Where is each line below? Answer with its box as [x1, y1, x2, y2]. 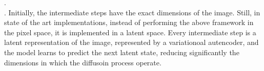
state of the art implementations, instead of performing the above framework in [4, 17, 254, 28]
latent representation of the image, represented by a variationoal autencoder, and [4, 37, 259, 48]
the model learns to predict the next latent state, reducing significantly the [4, 46, 239, 57]
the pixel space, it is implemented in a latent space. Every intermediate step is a [4, 27, 256, 37]
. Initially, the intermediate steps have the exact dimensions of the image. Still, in [4, 7, 260, 17]
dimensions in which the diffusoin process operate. [4, 57, 161, 67]
